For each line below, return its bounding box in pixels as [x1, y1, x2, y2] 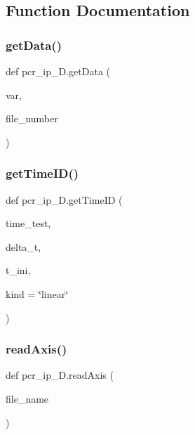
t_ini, [6, 263, 31, 278]
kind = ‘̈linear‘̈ [6, 286, 69, 301]
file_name [6, 391, 49, 405]
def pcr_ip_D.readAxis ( [6, 368, 114, 382]
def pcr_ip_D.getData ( [6, 64, 111, 78]
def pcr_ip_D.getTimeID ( [6, 192, 123, 207]
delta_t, [6, 239, 41, 254]
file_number [6, 111, 58, 126]
